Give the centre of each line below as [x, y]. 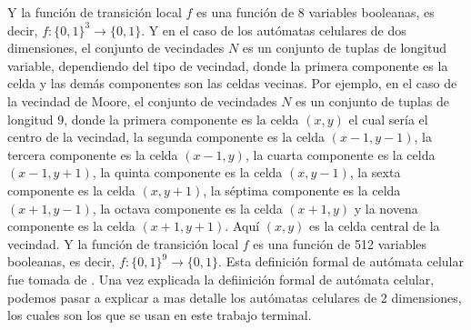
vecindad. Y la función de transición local [123, 243]
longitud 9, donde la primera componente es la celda [153, 119]
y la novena [386, 208]
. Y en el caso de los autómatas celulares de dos [274, 30]
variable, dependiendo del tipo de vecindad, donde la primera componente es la [228, 65]
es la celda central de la [375, 226]
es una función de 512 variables [340, 243]
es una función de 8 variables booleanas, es [316, 12]
